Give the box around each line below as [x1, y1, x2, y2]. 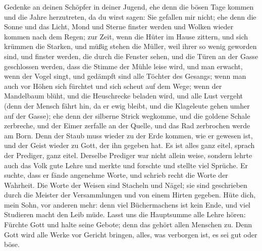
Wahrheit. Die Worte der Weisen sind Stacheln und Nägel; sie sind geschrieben [4, 179, 247, 190]
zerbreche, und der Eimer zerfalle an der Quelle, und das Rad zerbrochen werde [4, 120, 250, 131]
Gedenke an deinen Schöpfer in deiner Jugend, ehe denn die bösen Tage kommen [4, 2, 254, 12]
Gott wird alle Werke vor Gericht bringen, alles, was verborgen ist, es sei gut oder [4, 229, 257, 239]
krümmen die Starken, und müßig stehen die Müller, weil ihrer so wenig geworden [4, 41, 257, 52]
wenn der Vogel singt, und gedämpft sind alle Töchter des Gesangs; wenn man [4, 71, 246, 81]
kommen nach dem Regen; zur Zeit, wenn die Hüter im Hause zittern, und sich [4, 31, 248, 41]
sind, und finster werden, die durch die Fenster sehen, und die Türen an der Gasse [4, 51, 258, 61]
